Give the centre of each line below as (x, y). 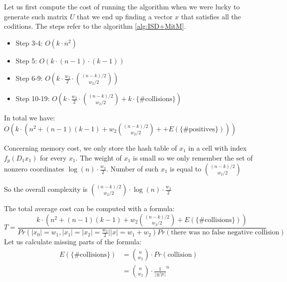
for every (53, 157)
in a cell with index (217, 147)
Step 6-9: (29, 78)
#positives (199, 129)
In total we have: (30, 118)
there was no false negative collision (225, 233)
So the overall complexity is (46, 189)
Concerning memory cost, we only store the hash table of (91, 147)
